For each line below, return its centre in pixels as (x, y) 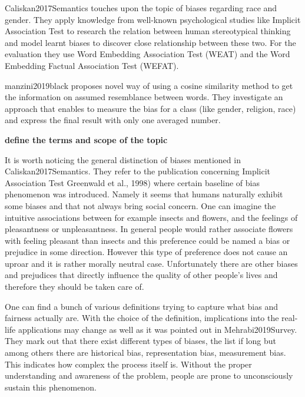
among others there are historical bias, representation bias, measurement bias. (145, 353)
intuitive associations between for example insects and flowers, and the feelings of (151, 217)
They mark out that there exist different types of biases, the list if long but (140, 341)
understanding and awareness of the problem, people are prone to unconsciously (149, 376)
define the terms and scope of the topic (86, 139)
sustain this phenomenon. (51, 387)
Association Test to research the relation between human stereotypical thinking (148, 31)
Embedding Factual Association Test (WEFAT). (92, 65)
